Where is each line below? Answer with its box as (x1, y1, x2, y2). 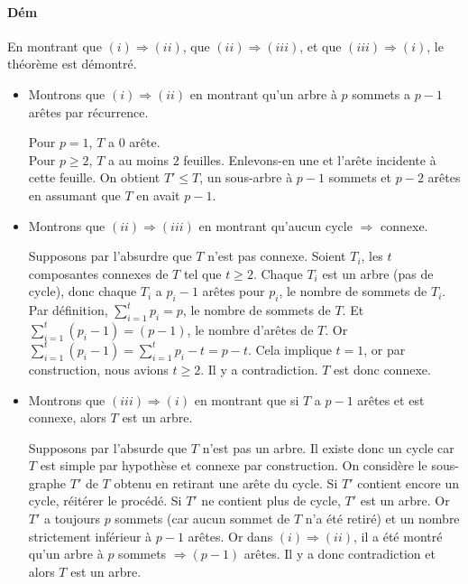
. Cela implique (247, 339, 332, 358)
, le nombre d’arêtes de (187, 320, 314, 338)
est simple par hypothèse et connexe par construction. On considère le (40, 456, 427, 475)
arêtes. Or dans (188, 526, 273, 545)
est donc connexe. (334, 359, 431, 378)
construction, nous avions (28, 359, 169, 378)
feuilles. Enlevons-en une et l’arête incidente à (183, 150, 436, 169)
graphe (28, 473, 67, 492)
